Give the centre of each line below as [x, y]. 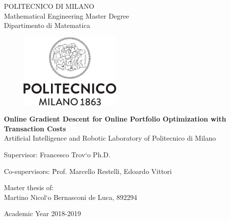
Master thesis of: [29, 187]
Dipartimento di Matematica [47, 25]
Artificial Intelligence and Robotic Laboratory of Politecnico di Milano [110, 138]
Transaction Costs [35, 128]
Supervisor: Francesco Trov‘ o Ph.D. [57, 155]
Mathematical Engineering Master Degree [67, 15]
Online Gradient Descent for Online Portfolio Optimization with [115, 119]
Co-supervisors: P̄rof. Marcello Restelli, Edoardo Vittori [88, 171]
